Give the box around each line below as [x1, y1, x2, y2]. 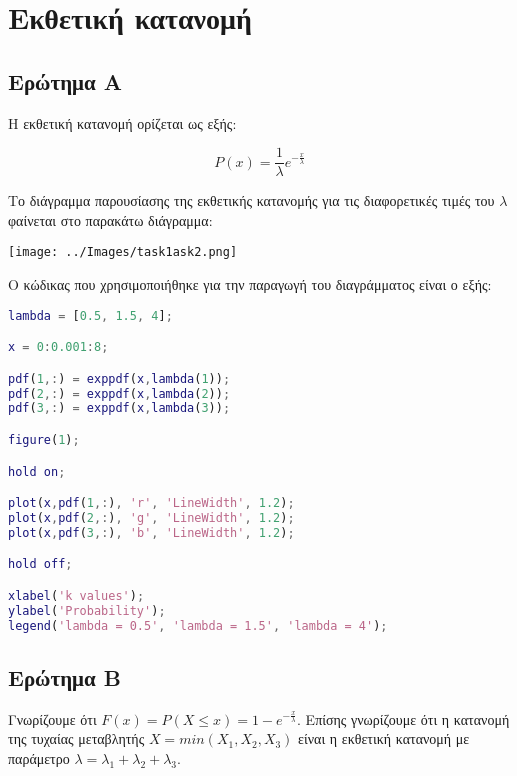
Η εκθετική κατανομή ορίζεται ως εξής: [8, 112, 237, 133]
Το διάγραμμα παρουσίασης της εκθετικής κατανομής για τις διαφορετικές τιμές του [8, 190, 495, 211]
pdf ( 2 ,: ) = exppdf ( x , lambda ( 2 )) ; [8, 386, 231, 401]
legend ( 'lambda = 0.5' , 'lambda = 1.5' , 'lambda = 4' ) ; [8, 618, 388, 633]
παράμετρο [8, 747, 70, 768]
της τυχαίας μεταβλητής [8, 728, 145, 749]
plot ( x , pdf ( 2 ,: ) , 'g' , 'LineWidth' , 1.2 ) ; [8, 510, 295, 525]
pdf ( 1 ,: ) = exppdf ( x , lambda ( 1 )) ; [8, 371, 231, 386]
